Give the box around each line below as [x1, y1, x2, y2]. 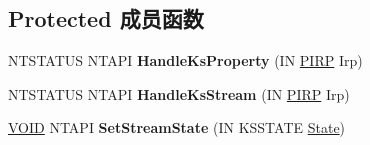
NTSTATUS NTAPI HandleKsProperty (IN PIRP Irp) [8, 50, 363, 71]
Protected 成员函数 [8, 3, 204, 34]
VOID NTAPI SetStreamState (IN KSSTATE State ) [8, 117, 346, 138]
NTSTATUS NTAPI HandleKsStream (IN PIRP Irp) [8, 83, 350, 104]
